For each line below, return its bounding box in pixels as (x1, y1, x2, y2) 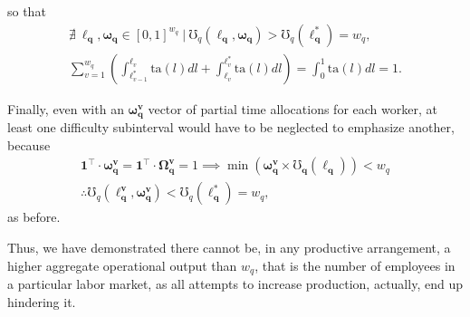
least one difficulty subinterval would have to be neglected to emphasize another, (7, 118, 455, 137)
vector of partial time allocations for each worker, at (148, 99, 437, 118)
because (7, 135, 51, 154)
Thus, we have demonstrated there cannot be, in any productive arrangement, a (7, 237, 451, 256)
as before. (7, 207, 61, 226)
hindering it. (7, 292, 76, 311)
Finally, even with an (7, 99, 124, 118)
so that (7, 2, 46, 20)
